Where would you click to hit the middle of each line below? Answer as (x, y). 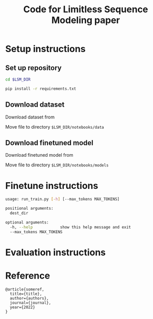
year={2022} (23, 307)
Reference (28, 275)
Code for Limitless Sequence (86, 9)
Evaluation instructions (56, 252)
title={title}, (26, 294)
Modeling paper (86, 20)
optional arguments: (27, 222)
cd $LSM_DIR (18, 80)
